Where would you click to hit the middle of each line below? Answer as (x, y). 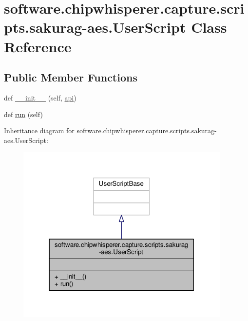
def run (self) (23, 114)
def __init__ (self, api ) (40, 97)
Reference (38, 46)
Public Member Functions (71, 77)
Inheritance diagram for (39, 130)
